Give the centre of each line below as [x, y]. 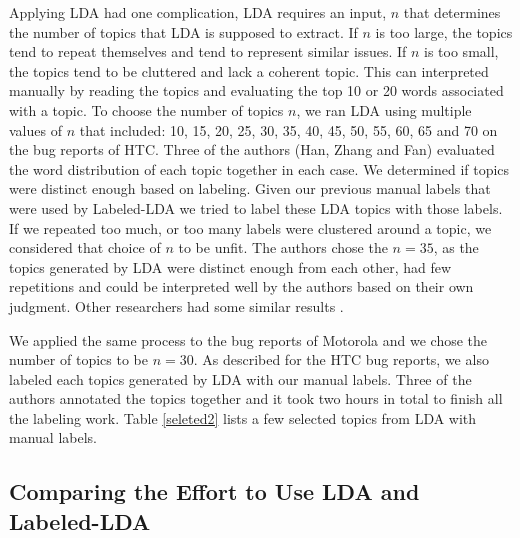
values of [35, 129]
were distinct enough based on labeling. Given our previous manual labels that [250, 188]
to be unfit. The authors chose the [283, 247]
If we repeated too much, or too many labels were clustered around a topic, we [250, 227]
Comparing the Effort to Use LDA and [214, 491]
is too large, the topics [444, 31]
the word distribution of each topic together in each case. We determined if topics [259, 168]
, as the [456, 247]
